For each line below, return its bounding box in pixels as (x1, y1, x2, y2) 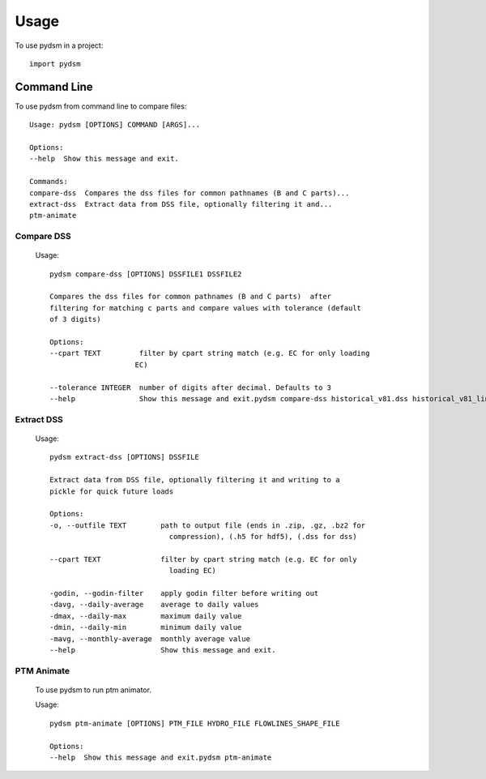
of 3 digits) (49, 315, 101, 324)
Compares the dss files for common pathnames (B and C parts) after (49, 292, 332, 302)
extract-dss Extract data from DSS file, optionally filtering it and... (29, 199, 333, 208)
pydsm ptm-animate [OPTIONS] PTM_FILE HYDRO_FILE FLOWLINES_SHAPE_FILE (49, 718, 340, 728)
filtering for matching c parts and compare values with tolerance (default (49, 303, 362, 312)
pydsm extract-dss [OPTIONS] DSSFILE (49, 452, 200, 462)
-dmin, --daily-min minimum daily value (49, 623, 242, 632)
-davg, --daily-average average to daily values (49, 600, 259, 610)
